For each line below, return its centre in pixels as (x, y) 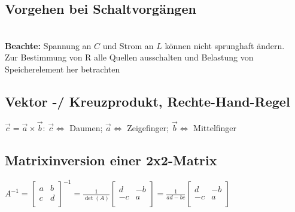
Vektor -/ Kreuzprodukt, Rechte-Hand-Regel (147, 101)
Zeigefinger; (148, 128)
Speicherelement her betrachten (63, 69)
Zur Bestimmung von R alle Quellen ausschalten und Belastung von (129, 57)
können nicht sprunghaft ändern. (225, 45)
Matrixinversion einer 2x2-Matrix (111, 160)
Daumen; (86, 128)
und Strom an (128, 45)
